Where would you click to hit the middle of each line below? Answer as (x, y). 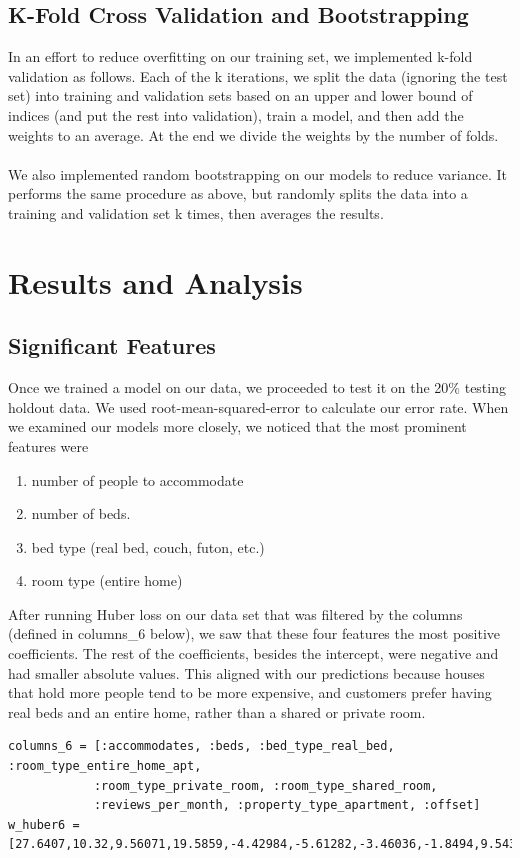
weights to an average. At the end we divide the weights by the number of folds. (253, 134)
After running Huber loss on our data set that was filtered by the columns (235, 613)
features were (48, 445)
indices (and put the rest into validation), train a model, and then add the (236, 114)
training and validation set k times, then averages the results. (196, 212)
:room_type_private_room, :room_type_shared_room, (265, 785)
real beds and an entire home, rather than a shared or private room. (217, 711)
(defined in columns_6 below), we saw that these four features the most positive (254, 633)
